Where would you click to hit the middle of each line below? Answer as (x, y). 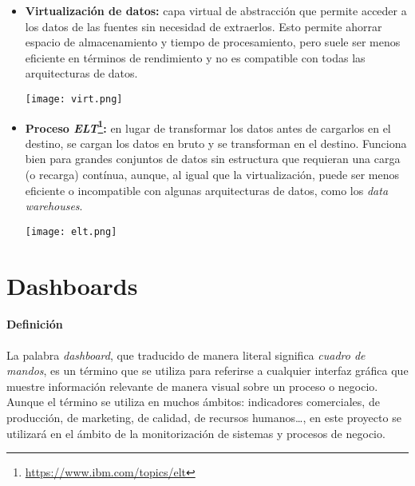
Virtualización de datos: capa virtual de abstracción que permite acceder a (216, 10)
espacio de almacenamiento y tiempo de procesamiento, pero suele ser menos (213, 42)
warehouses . (54, 206)
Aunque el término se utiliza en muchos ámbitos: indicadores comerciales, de (193, 402)
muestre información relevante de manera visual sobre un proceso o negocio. (192, 386)
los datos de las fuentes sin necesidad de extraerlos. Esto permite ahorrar (204, 26)
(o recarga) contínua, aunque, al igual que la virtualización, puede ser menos (212, 175)
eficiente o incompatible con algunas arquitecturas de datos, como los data (207, 190)
